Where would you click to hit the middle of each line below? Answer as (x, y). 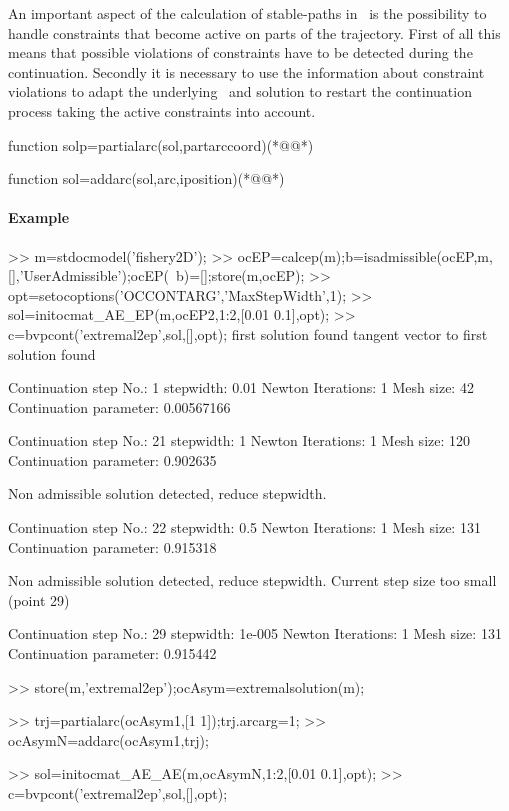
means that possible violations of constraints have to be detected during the (240, 52)
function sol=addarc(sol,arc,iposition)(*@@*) (146, 178)
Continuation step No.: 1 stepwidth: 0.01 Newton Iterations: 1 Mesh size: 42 (241, 387)
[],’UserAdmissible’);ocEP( (88, 275)
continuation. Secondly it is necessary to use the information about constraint (246, 71)
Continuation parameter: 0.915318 (112, 546)
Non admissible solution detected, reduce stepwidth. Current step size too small (252, 580)
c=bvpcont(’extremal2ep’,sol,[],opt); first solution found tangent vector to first (248, 333)
